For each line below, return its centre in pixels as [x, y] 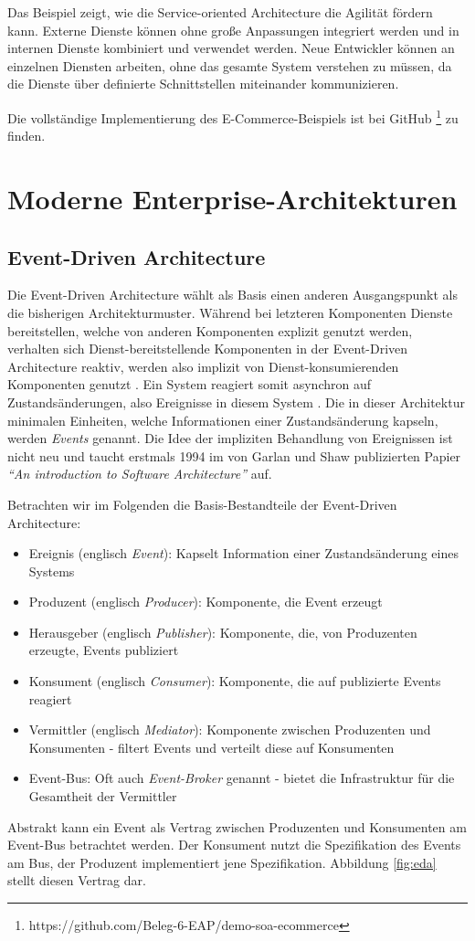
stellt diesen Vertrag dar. [77, 880]
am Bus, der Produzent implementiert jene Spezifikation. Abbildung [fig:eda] [222, 862]
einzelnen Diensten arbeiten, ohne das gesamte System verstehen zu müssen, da [230, 65]
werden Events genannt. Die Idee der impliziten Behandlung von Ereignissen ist [230, 438]
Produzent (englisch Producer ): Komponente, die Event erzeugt [206, 602]
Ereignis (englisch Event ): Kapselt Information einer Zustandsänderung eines [243, 553]
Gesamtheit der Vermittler [103, 796]
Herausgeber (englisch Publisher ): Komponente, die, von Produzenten [223, 632]
